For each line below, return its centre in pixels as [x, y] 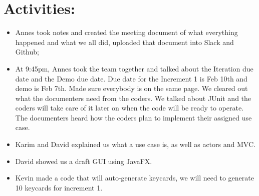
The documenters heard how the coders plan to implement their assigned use [134, 117]
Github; [27, 52]
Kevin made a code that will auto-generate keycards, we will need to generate [135, 178]
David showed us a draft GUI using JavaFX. [84, 161]
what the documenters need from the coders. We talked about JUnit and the [133, 98]
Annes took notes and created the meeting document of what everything [126, 32]
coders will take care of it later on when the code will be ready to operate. [129, 108]
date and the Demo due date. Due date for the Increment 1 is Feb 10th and [131, 78]
